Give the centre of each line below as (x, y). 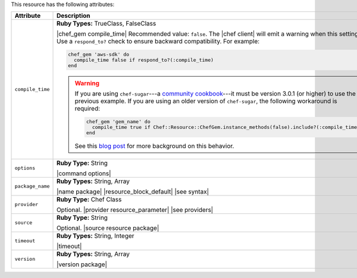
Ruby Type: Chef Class (89, 199)
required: (87, 109)
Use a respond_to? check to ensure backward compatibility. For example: (158, 42)
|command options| (84, 173)
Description (73, 16)
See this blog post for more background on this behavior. (154, 146)
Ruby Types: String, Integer (95, 236)
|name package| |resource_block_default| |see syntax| (133, 191)
